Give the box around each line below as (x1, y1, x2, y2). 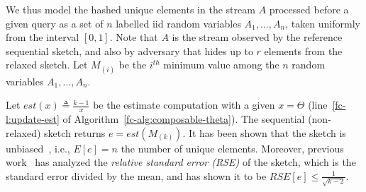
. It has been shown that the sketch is (182, 125, 346, 140)
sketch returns (44, 125, 106, 140)
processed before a (269, 2, 349, 16)
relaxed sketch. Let (6, 57, 88, 72)
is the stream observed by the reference (172, 30, 343, 44)
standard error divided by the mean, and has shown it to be (6, 168, 267, 183)
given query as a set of (6, 16, 104, 30)
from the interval (6, 30, 79, 44)
